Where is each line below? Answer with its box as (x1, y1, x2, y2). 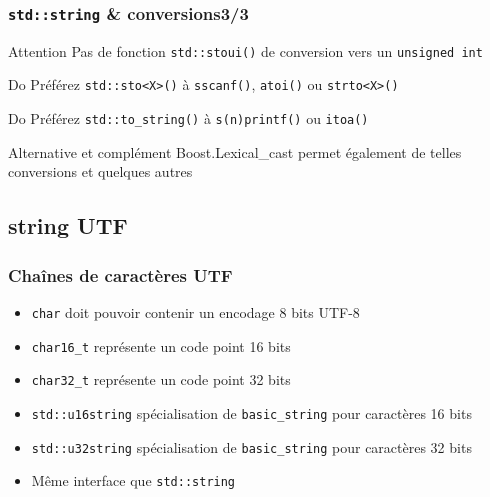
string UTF (8, 210, 128, 241)
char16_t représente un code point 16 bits (31, 335, 291, 356)
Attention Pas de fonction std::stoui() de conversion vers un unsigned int (8, 40, 483, 61)
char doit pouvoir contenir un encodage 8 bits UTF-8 (31, 301, 360, 322)
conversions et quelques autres (8, 161, 193, 182)
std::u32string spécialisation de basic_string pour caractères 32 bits (31, 436, 472, 457)
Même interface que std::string (31, 470, 236, 491)
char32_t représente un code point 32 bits (31, 369, 291, 390)
